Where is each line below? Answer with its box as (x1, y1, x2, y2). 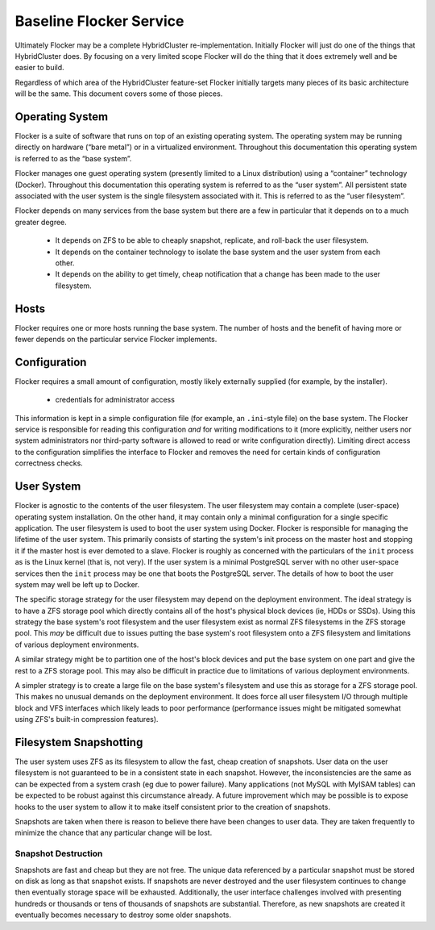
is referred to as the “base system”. (14, 153, 132, 163)
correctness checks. (14, 458, 84, 468)
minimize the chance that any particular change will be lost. (14, 828, 213, 838)
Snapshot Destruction (14, 848, 103, 859)
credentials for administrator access (55, 395, 175, 405)
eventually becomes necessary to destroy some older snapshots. (14, 910, 232, 920)
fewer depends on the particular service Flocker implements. (14, 335, 217, 344)
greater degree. (14, 217, 68, 227)
